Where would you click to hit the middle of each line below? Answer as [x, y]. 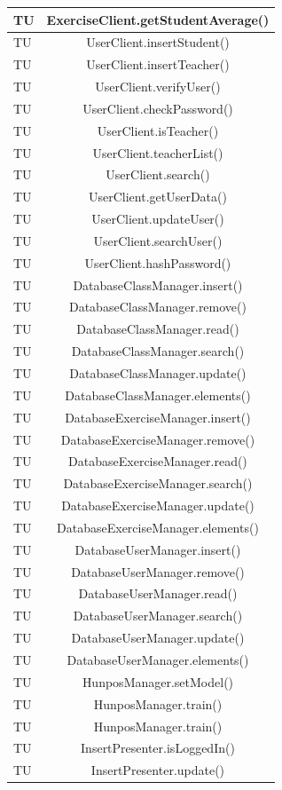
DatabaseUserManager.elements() [158, 659]
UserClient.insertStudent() [158, 42]
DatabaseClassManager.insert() [158, 284]
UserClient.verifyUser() [158, 87]
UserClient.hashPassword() [158, 262]
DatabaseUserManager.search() [158, 616]
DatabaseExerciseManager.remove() [158, 439]
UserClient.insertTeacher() [158, 64]
